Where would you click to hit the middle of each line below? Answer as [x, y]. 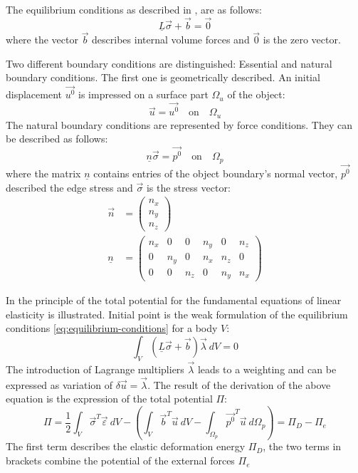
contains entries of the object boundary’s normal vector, [216, 173]
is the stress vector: [188, 187]
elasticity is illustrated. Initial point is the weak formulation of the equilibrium [177, 314]
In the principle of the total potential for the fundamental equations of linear [174, 300]
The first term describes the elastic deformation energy [126, 446]
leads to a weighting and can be [267, 369]
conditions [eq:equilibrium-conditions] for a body [112, 328]
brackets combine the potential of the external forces [120, 461]
